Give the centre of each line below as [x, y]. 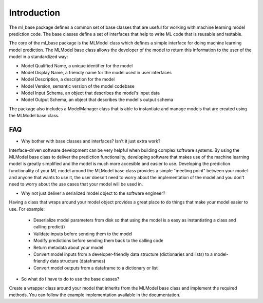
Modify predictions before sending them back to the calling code [98, 241]
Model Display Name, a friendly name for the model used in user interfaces [96, 72]
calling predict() [49, 227]
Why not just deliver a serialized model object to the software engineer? [93, 193]
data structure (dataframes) [78, 261]
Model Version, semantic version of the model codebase [78, 86]
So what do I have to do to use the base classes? [70, 279]
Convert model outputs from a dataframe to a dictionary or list [95, 268]
